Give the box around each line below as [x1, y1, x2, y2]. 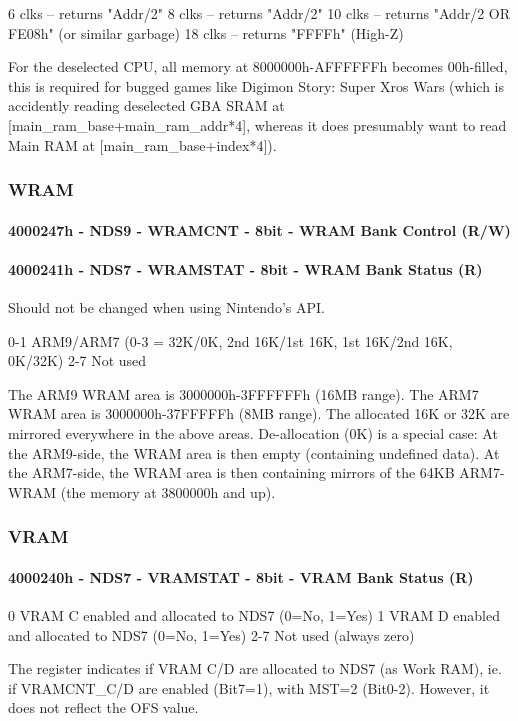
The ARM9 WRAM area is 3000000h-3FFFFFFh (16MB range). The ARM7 [8, 383, 479, 404]
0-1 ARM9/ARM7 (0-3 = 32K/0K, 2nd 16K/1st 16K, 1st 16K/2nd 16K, [8, 330, 453, 351]
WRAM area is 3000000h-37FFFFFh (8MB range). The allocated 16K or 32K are [8, 403, 510, 424]
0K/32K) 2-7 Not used [8, 350, 147, 371]
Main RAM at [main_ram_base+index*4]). [8, 134, 277, 155]
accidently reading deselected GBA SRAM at [8, 95, 285, 116]
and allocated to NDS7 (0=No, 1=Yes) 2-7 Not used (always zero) [8, 624, 415, 645]
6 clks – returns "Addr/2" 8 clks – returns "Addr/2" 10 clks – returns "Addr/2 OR [8, 3, 511, 23]
